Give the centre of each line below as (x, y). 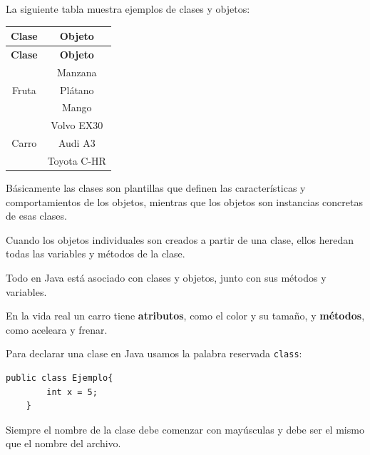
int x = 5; (72, 392)
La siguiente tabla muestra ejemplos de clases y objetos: (128, 9)
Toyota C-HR (77, 160)
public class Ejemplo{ (60, 378)
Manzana (77, 72)
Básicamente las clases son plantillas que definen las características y (156, 188)
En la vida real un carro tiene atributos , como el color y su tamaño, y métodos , (185, 316)
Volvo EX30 (77, 125)
